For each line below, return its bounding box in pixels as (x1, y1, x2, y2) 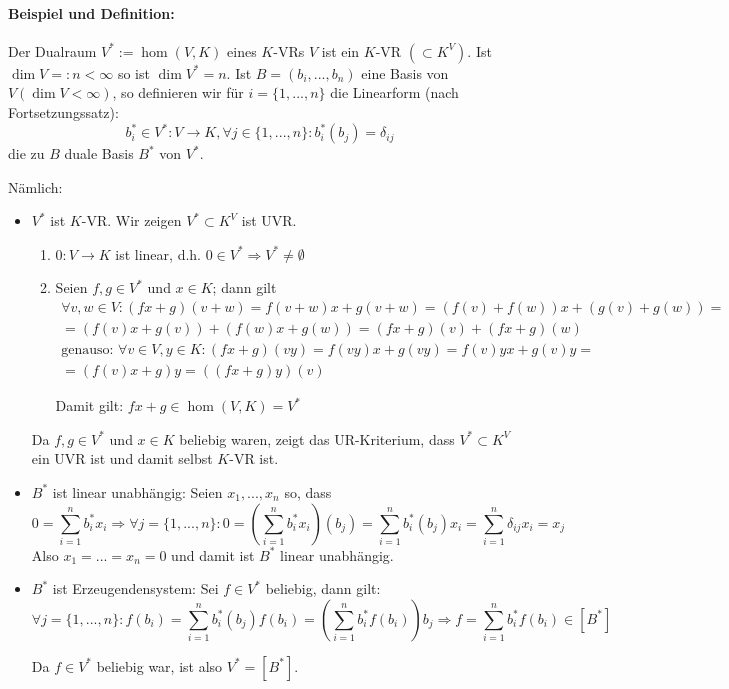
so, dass (284, 481, 332, 502)
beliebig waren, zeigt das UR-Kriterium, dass (179, 428, 455, 449)
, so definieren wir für (112, 82, 244, 103)
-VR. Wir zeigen (81, 210, 182, 231)
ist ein (321, 40, 360, 61)
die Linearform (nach (330, 82, 459, 103)
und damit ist (171, 544, 255, 565)
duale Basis (64, 143, 134, 164)
